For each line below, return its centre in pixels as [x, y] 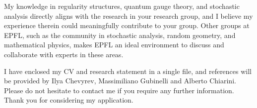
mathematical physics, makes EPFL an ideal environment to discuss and [114, 45]
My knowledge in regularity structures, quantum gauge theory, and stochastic [122, 6]
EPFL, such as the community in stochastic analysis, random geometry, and [120, 35]
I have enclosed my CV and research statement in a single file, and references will [128, 71]
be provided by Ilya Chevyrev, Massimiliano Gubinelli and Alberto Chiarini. [120, 81]
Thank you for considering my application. [69, 100]
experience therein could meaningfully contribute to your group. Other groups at [127, 25]
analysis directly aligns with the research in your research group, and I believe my [128, 16]
